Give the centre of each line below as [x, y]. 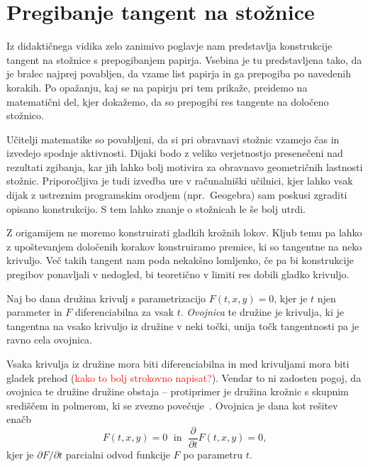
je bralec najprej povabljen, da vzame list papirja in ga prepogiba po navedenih [179, 73]
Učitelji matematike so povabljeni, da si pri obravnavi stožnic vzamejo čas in [173, 139]
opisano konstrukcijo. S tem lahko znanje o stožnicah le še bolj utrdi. [156, 208]
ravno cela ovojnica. [49, 340]
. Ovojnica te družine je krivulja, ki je [262, 312]
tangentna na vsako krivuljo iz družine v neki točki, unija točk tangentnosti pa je [183, 325]
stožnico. [25, 115]
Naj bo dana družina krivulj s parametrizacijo [106, 298]
